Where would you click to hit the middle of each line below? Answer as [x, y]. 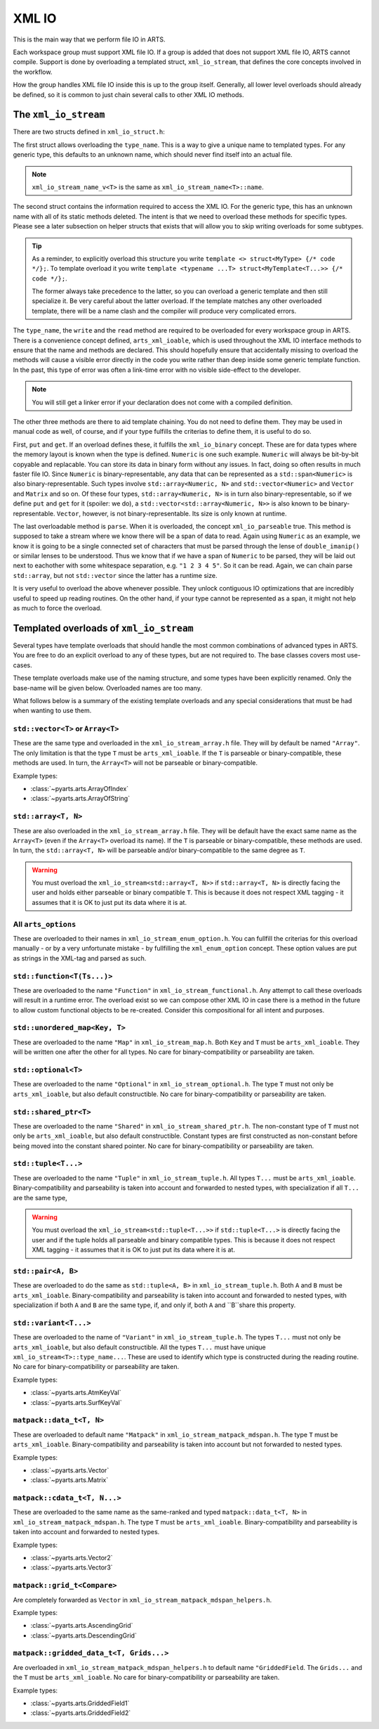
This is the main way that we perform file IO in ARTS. [89, 39]
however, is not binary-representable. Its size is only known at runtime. [184, 513]
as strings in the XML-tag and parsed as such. [80, 958]
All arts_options [45, 924]
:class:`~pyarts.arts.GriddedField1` [80, 1703]
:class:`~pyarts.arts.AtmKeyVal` [76, 1393]
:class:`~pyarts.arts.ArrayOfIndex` [80, 788]
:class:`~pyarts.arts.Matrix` [69, 1480]
